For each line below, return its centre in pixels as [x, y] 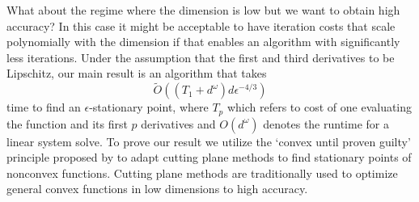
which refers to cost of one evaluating [320, 107]
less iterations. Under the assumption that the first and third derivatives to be [201, 57]
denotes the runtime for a [326, 123]
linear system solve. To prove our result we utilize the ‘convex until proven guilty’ [209, 141]
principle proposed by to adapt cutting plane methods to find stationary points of [209, 157]
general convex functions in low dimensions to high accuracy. [157, 189]
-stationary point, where [149, 107]
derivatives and [178, 123]
